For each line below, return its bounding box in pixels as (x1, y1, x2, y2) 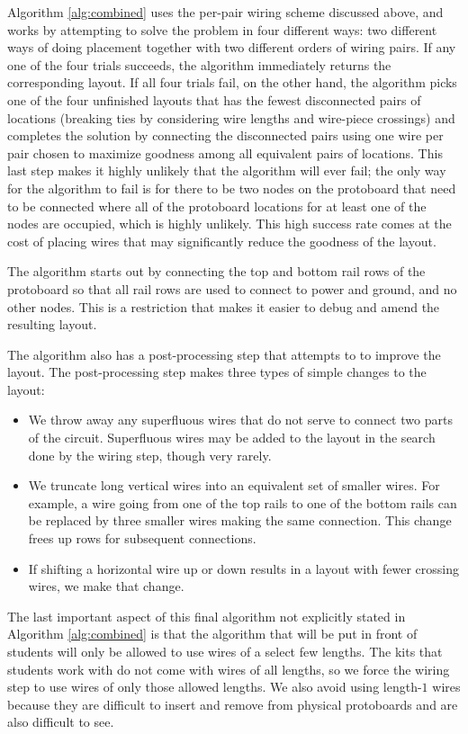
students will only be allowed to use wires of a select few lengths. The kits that (7, 642, 443, 660)
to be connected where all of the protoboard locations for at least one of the (7, 196, 427, 215)
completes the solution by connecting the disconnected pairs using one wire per (7, 126, 444, 145)
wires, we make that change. (28, 577, 184, 595)
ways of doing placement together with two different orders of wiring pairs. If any (7, 38, 456, 57)
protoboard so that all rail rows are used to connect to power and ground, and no (7, 279, 457, 298)
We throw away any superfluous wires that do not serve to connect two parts (28, 410, 453, 429)
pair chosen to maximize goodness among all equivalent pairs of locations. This (7, 143, 443, 162)
